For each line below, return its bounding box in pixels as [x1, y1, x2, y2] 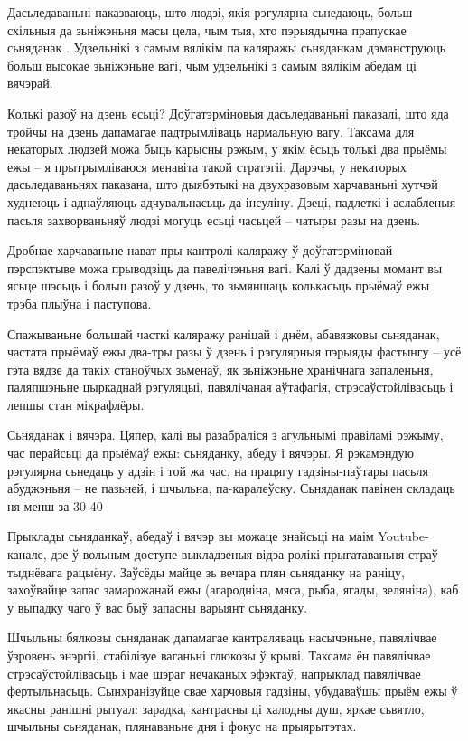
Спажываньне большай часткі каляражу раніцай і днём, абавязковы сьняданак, [7, 324, 440, 343]
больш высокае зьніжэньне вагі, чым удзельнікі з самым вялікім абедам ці [7, 55, 417, 74]
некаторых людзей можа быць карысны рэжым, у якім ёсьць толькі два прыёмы [7, 139, 447, 158]
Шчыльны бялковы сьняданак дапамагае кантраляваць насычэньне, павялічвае [7, 628, 437, 647]
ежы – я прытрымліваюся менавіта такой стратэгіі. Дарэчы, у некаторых [7, 157, 407, 176]
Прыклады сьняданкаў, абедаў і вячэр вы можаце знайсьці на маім [7, 527, 374, 546]
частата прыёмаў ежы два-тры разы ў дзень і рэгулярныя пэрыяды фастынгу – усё [7, 342, 462, 361]
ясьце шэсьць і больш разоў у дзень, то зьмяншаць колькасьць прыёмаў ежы [7, 276, 430, 295]
